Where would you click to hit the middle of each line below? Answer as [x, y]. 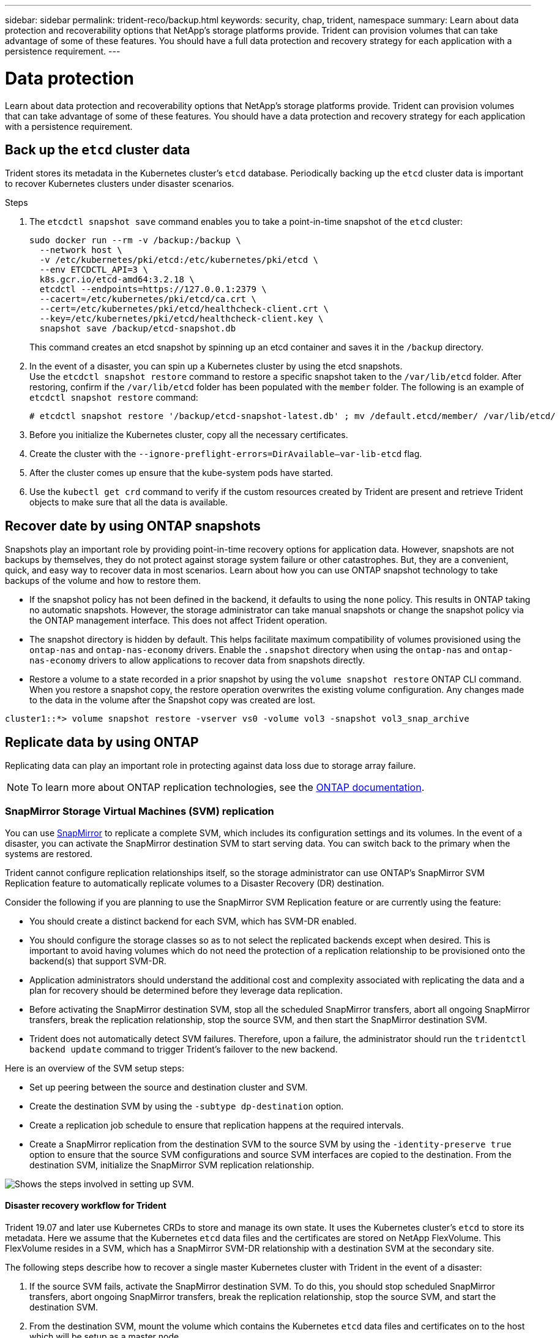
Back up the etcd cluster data [98, 149]
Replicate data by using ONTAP [102, 742]
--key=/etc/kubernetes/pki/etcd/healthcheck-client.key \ [181, 319]
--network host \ [81, 250]
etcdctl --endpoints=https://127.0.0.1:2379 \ [153, 289]
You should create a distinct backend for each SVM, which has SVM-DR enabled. [193, 921]
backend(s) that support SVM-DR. [98, 961]
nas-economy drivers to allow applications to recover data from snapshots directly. [197, 660]
